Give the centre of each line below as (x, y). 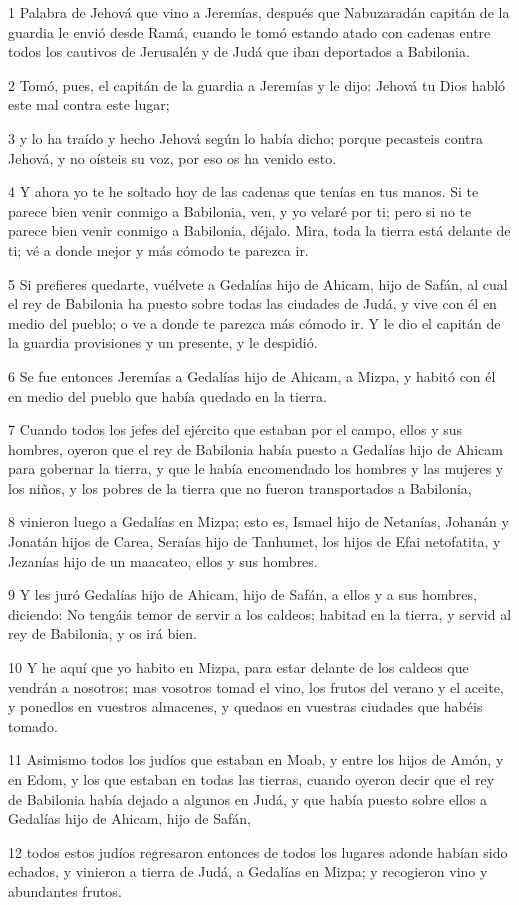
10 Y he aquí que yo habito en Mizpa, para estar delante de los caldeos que (238, 667)
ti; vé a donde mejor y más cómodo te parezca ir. (158, 249)
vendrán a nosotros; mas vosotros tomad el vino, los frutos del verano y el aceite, (256, 686)
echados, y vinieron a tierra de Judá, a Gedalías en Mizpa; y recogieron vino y (248, 871)
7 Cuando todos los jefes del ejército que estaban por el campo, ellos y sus (235, 429)
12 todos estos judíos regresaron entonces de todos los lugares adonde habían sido (258, 851)
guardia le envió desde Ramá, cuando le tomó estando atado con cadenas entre (249, 31)
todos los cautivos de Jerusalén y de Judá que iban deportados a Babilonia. (239, 51)
